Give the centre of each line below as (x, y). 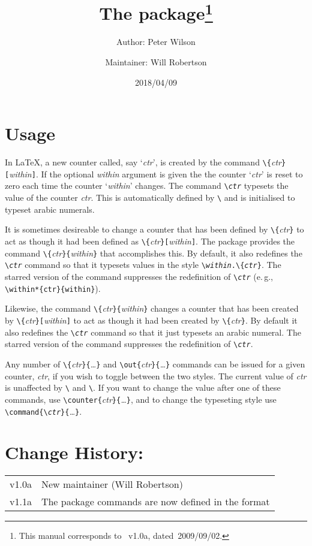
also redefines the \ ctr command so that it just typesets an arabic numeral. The (153, 332)
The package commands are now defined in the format (155, 502)
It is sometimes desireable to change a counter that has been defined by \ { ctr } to (154, 229)
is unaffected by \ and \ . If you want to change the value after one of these (143, 387)
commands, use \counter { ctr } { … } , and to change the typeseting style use (141, 399)
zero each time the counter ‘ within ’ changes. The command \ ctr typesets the (147, 185)
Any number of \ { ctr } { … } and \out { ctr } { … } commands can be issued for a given (155, 364)
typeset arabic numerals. (50, 209)
